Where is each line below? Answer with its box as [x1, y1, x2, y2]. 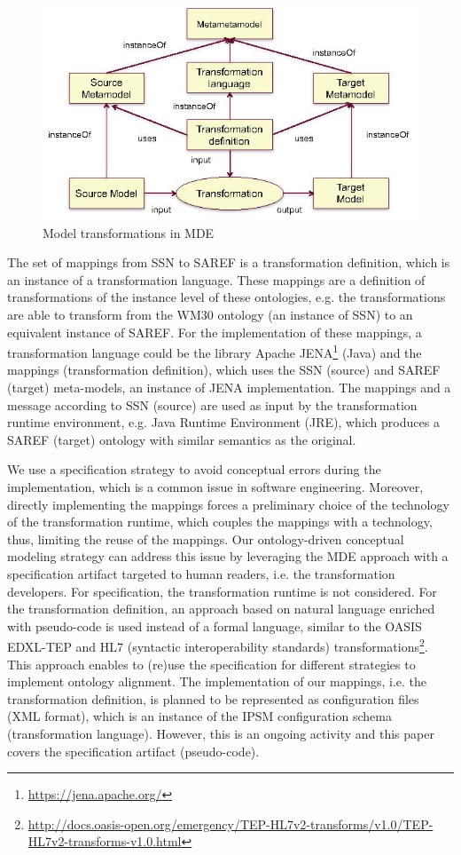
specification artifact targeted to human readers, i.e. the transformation [7, 564, 395, 582]
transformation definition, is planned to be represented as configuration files [7, 689, 419, 708]
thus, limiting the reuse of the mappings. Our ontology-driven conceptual [7, 529, 404, 548]
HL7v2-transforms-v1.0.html [27, 832, 182, 851]
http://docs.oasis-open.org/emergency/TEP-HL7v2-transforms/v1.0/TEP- [27, 814, 434, 833]
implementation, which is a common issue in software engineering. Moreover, [7, 478, 424, 496]
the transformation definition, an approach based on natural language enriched [7, 599, 435, 618]
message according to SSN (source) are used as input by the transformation [7, 395, 418, 414]
